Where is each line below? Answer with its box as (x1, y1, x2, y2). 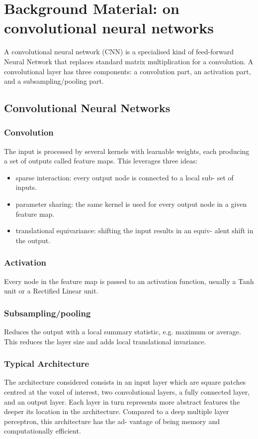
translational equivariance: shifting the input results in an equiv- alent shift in (15, 225, 254, 236)
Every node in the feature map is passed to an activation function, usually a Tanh (4, 276, 254, 286)
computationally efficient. (4, 426, 81, 436)
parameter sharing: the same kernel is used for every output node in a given (15, 199, 247, 209)
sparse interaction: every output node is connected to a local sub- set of (15, 172, 234, 182)
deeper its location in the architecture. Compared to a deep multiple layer (4, 406, 229, 417)
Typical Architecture (4, 357, 89, 370)
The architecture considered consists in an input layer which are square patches (4, 377, 246, 387)
